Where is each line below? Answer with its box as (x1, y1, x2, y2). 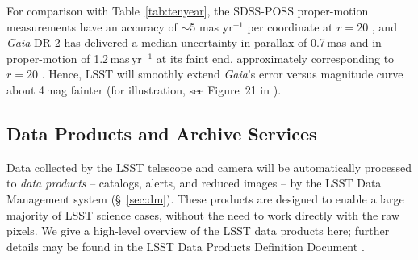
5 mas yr (190, 18, 233, 35)
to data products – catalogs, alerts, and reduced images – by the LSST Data (6, 174, 382, 191)
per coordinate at (247, 18, 333, 35)
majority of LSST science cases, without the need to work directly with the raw (6, 206, 400, 223)
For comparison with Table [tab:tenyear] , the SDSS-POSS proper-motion (6, 2, 369, 19)
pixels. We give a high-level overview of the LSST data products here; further (6, 222, 390, 239)
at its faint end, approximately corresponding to (156, 49, 395, 66)
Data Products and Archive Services (6, 120, 317, 145)
